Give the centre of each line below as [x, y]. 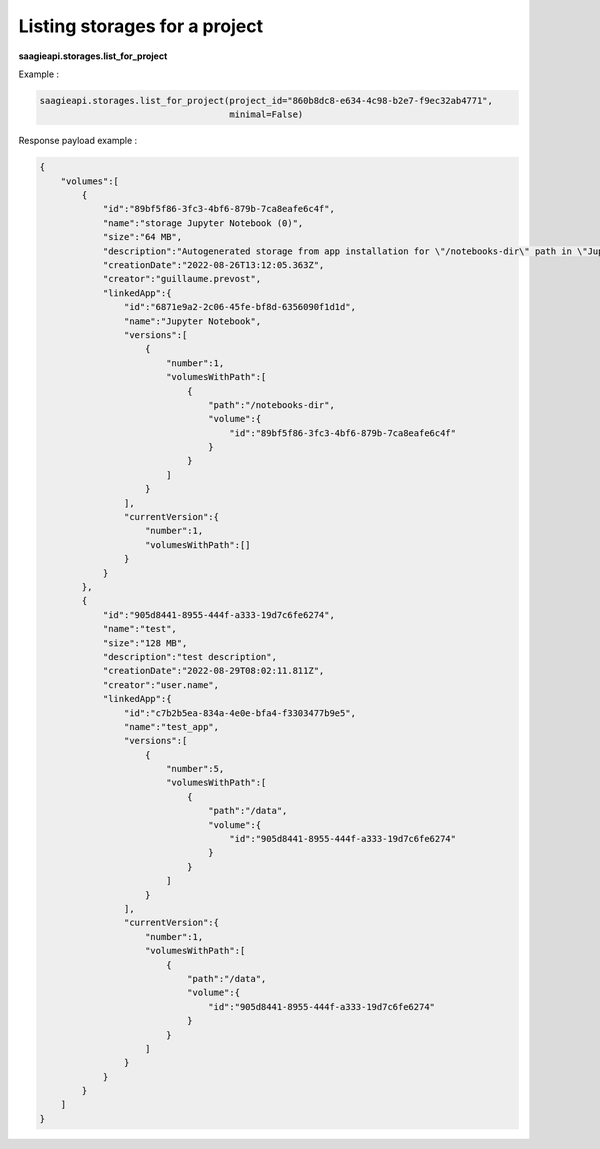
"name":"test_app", [171, 726]
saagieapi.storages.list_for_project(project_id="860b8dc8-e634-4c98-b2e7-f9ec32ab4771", [266, 100]
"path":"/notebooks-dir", [271, 404]
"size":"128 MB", [145, 643]
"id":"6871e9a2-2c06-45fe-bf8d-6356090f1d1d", [240, 307]
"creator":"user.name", [161, 684]
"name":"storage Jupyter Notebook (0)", [203, 223]
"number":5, [195, 769]
